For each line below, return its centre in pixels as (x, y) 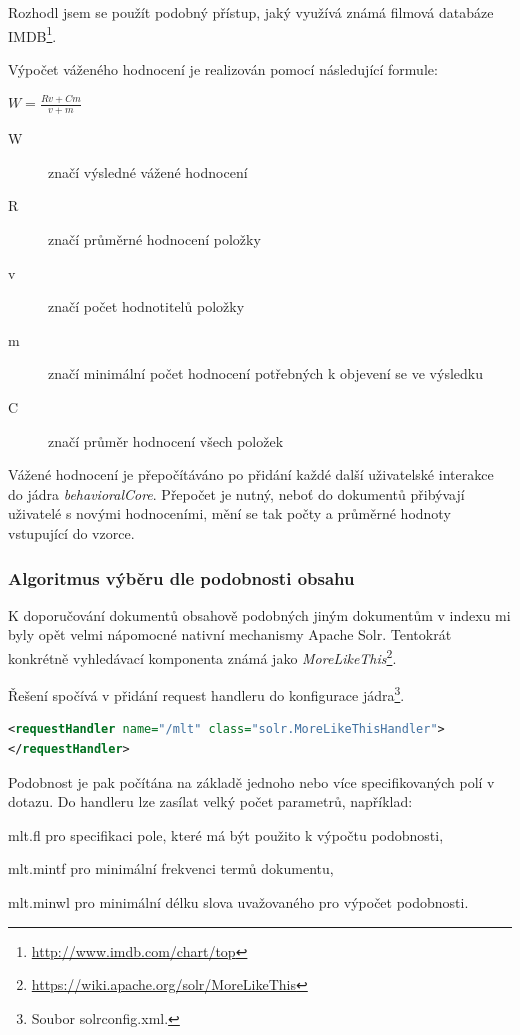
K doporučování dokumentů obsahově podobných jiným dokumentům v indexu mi (259, 614)
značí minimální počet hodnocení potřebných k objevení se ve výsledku (265, 373)
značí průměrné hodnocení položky (154, 239)
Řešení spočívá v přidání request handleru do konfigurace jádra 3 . (206, 693)
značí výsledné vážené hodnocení (148, 171)
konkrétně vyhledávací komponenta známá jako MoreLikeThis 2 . (202, 656)
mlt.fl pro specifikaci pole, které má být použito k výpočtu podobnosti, (226, 834)
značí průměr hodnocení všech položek (166, 440)
